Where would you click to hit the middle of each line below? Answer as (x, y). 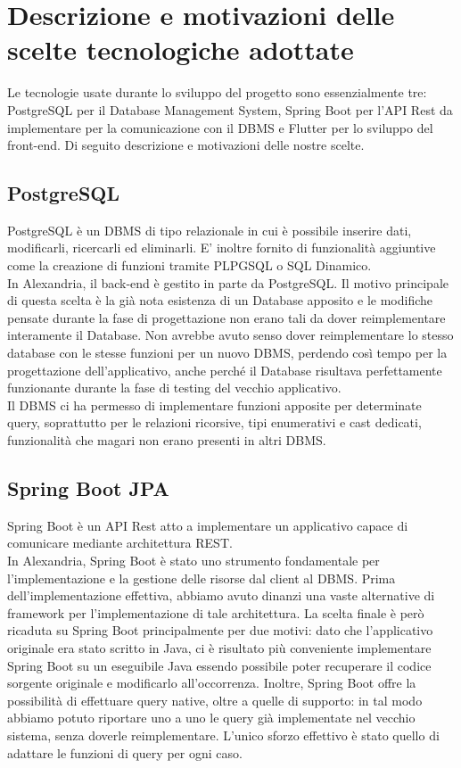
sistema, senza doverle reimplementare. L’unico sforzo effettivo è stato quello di (223, 735)
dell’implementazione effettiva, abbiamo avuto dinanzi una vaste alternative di (221, 595)
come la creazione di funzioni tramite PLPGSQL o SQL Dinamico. (189, 265)
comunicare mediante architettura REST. (120, 543)
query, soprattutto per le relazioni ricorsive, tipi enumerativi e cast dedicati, (214, 422)
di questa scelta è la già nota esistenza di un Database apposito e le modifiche (220, 300)
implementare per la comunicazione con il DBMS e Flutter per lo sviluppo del (220, 127)
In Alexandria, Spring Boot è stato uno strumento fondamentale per (193, 560)
